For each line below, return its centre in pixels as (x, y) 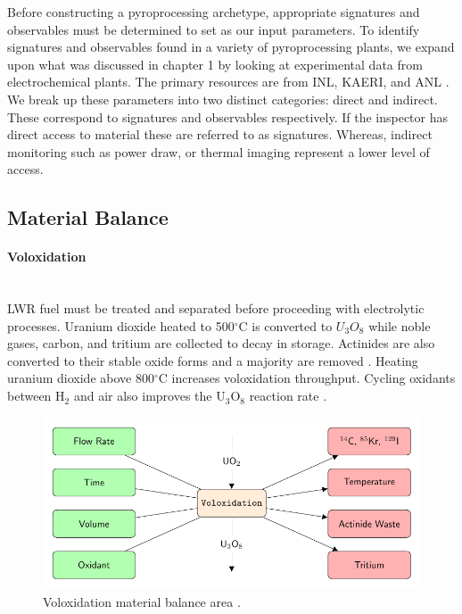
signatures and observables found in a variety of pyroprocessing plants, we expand (231, 47)
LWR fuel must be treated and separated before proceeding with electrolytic (216, 308)
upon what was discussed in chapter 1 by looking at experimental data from (215, 64)
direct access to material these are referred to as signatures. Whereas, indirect (220, 134)
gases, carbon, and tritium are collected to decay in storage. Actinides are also (221, 343)
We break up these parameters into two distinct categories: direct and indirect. (223, 99)
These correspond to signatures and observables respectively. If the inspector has (228, 116)
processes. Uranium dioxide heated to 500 (121, 325)
